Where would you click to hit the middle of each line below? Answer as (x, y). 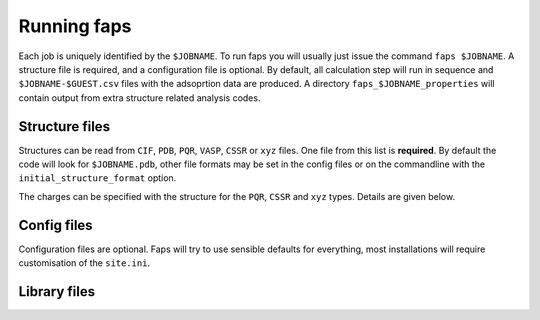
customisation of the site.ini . (84, 263)
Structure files (64, 126)
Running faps (75, 26)
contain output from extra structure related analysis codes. (139, 97)
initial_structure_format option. (97, 178)
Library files (56, 291)
